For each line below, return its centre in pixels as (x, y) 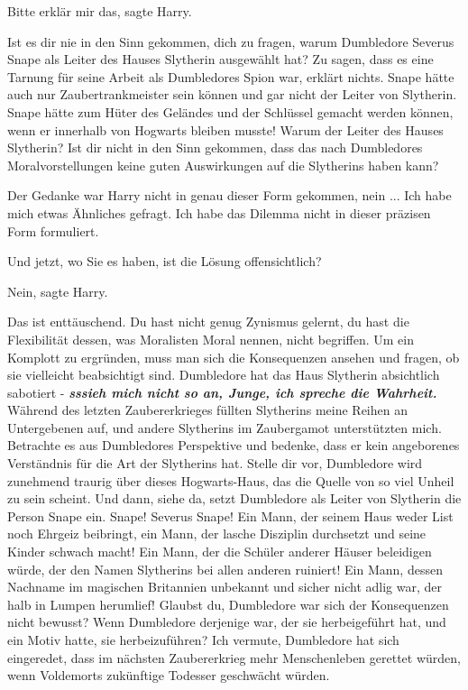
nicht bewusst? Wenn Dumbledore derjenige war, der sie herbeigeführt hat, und (227, 622)
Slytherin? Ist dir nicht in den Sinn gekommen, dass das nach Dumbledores (215, 147)
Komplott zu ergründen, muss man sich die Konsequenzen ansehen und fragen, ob (234, 357)
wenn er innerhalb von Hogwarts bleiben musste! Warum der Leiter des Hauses (225, 129)
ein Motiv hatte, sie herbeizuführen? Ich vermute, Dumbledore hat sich (203, 639)
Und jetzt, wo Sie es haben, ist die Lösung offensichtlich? (165, 261)
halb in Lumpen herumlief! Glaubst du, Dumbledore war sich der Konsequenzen (228, 604)
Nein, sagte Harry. (58, 291)
